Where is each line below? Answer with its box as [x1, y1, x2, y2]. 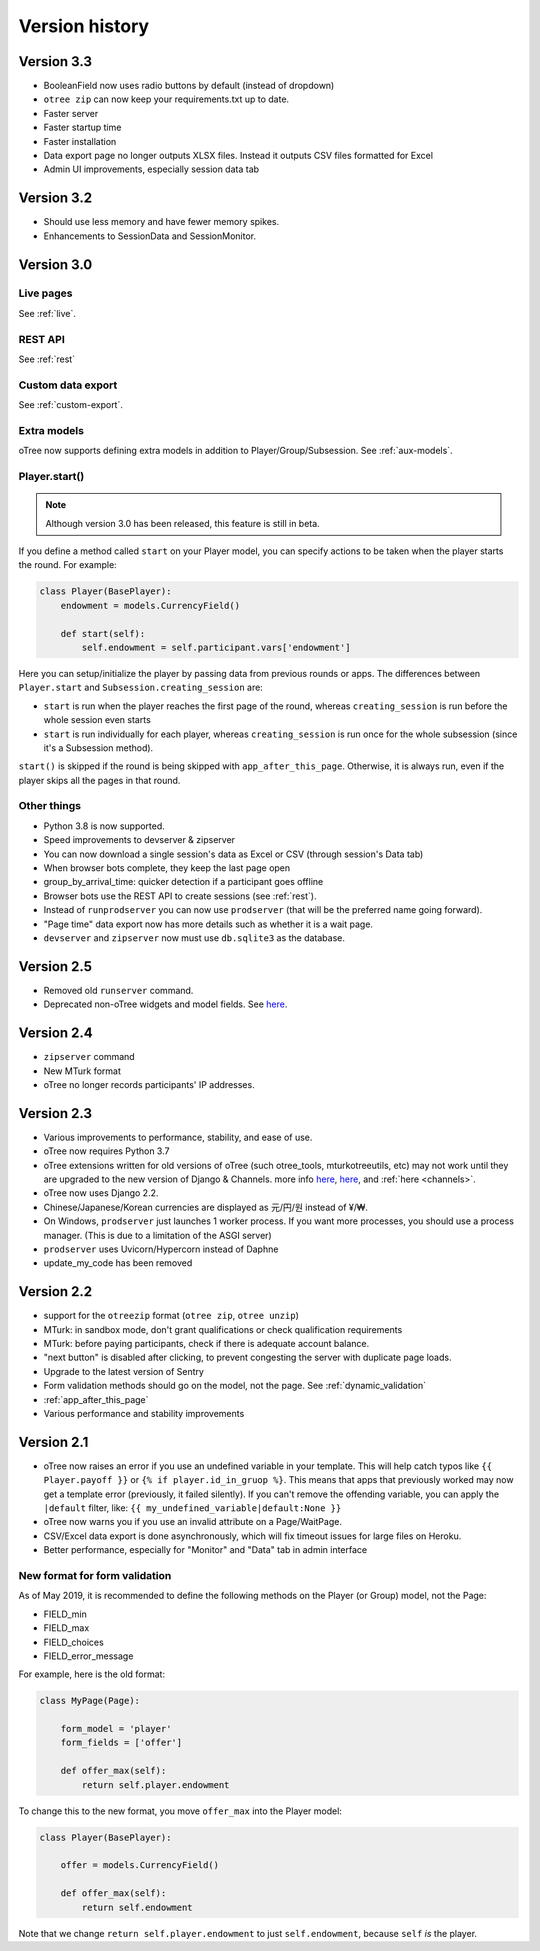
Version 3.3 [18, 53, 93, 70]
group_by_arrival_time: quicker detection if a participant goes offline [43, 876, 324, 888]
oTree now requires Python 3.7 [43, 1145, 170, 1157]
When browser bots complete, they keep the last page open [43, 861, 291, 874]
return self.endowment [81, 1901, 194, 1913]
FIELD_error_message [43, 1650, 134, 1662]
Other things [18, 799, 82, 813]
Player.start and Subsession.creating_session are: [18, 681, 264, 694]
